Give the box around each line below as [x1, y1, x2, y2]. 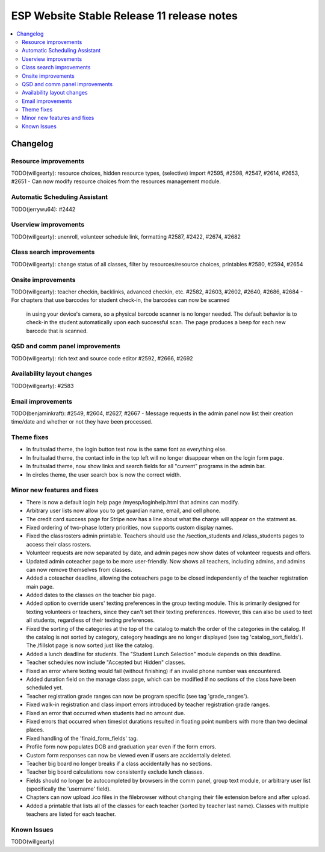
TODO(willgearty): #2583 [11, 382, 74, 389]
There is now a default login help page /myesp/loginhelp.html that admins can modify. [26, 498, 240, 506]
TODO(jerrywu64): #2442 [11, 205, 76, 213]
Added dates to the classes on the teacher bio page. [26, 591, 156, 599]
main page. [26, 583, 54, 590]
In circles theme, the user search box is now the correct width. [26, 471, 182, 478]
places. [26, 726, 45, 733]
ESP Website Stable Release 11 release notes [11, 9, 238, 22]
